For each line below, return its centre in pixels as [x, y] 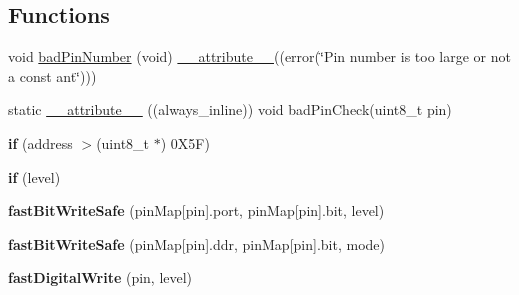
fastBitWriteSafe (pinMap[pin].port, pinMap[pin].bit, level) [196, 210]
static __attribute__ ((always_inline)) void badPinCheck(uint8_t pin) [230, 109]
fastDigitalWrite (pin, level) [100, 277]
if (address [40, 142]
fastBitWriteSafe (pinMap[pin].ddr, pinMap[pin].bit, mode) [196, 243]
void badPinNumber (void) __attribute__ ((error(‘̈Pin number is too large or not [259, 56]
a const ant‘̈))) [52, 75]
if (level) [34, 176]
